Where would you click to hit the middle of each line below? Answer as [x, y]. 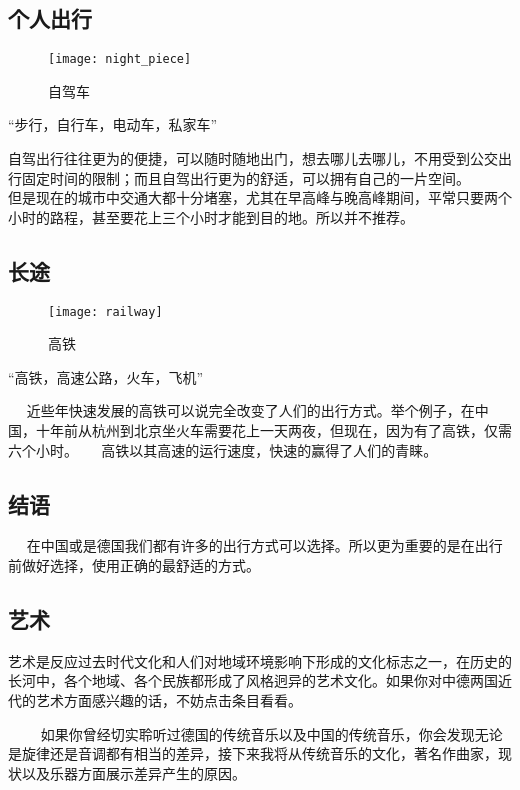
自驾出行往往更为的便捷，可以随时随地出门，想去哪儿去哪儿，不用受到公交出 [260, 158]
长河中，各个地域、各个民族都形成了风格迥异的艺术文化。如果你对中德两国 [253, 680]
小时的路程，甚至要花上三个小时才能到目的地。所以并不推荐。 [211, 216]
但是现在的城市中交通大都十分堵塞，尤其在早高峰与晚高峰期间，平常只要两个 [260, 197]
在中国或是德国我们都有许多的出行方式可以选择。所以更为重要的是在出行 [264, 545]
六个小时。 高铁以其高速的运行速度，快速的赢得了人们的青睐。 [223, 449]
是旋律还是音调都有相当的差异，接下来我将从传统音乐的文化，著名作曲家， [253, 753]
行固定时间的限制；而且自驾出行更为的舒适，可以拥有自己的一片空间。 [239, 177]
